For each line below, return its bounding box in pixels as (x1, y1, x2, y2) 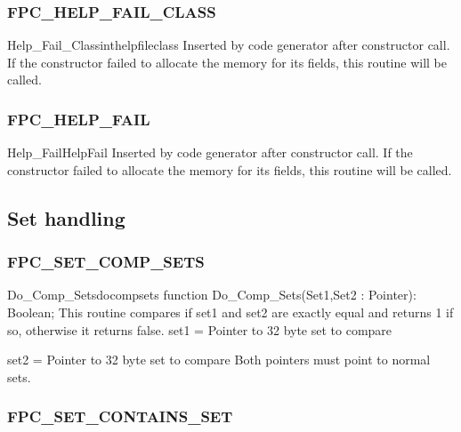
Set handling (7, 204, 125, 231)
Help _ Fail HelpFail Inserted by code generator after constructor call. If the (7, 143, 413, 162)
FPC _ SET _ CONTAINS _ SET (7, 405, 233, 428)
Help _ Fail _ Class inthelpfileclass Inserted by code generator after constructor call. (7, 36, 450, 54)
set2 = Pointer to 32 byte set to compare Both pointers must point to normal (7, 350, 431, 369)
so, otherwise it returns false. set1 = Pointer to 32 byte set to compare (7, 320, 392, 339)
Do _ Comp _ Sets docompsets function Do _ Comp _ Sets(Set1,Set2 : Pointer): (7, 285, 417, 304)
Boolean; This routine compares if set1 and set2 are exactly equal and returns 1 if (7, 303, 454, 321)
